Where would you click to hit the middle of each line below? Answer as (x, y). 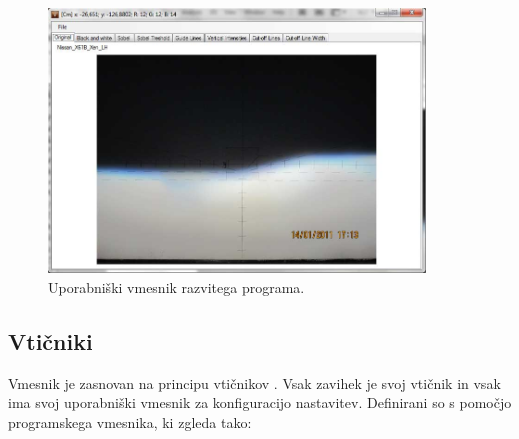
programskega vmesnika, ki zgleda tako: (130, 421)
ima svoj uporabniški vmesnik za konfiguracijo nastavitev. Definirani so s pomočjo (260, 402)
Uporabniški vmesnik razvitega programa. (176, 286)
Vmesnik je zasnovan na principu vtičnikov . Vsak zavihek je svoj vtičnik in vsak (254, 382)
